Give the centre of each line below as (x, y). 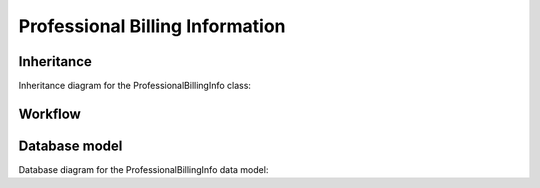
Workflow (50, 113)
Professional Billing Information (152, 26)
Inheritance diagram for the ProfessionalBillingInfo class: (135, 86)
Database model (70, 145)
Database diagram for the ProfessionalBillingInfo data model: (143, 169)
